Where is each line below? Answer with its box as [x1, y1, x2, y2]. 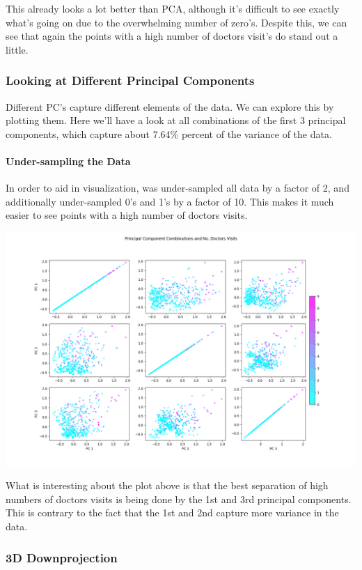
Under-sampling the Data [6, 153, 131, 168]
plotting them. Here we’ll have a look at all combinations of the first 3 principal [6, 113, 346, 128]
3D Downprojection [6, 548, 118, 566]
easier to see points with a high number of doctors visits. [6, 208, 248, 222]
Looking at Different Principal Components [6, 72, 255, 89]
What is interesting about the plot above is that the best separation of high [6, 478, 329, 493]
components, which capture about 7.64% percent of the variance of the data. [6, 126, 332, 141]
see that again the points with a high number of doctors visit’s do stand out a [6, 29, 338, 43]
